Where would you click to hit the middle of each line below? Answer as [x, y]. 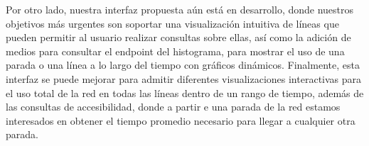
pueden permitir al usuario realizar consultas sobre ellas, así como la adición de [178, 37]
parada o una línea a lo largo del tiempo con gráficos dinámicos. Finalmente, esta [183, 65]
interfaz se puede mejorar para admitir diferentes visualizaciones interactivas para [184, 78]
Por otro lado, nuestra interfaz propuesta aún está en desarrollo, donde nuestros [180, 9]
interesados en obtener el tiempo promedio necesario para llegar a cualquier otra [181, 120]
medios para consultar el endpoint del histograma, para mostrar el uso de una [175, 51]
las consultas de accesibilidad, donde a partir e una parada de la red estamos [173, 107]
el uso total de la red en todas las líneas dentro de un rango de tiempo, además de [185, 92]
